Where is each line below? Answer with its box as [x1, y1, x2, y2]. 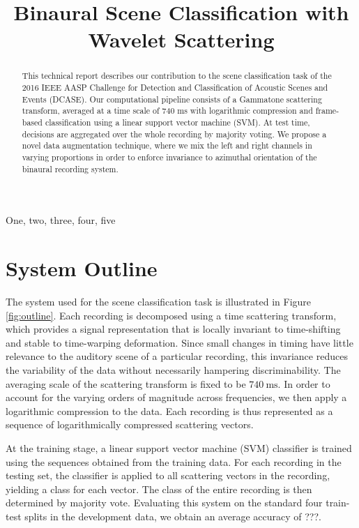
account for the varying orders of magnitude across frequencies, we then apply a [6, 390, 347, 405]
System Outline [6, 254, 158, 282]
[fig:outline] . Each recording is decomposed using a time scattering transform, [6, 308, 337, 322]
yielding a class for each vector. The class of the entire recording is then [6, 481, 312, 496]
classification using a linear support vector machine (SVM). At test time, [45, 116, 310, 128]
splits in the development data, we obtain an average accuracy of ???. [24, 508, 321, 523]
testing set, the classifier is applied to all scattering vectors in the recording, [6, 468, 330, 483]
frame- [315, 105, 339, 116]
